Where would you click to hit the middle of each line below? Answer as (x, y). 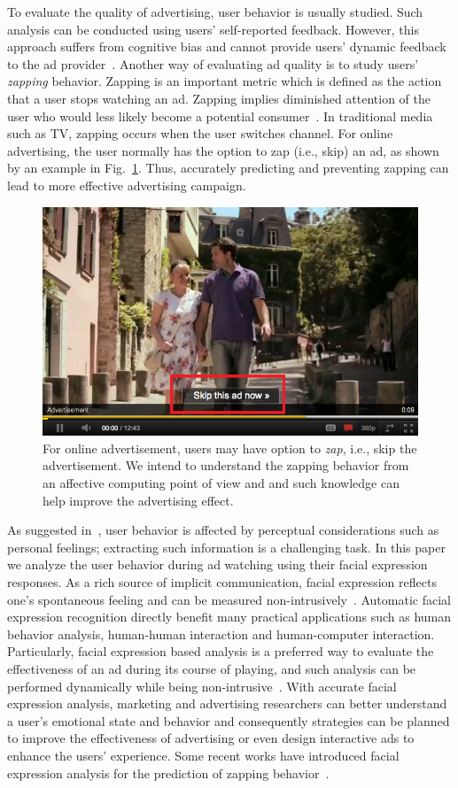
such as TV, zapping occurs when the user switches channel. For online (200, 133)
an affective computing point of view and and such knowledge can (221, 483)
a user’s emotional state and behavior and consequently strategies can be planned (229, 720)
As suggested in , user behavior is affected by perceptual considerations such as (223, 530)
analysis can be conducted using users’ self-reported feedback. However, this (213, 29)
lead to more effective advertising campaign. (127, 185)
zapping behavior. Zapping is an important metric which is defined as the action (225, 81)
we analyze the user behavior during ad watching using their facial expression (217, 564)
